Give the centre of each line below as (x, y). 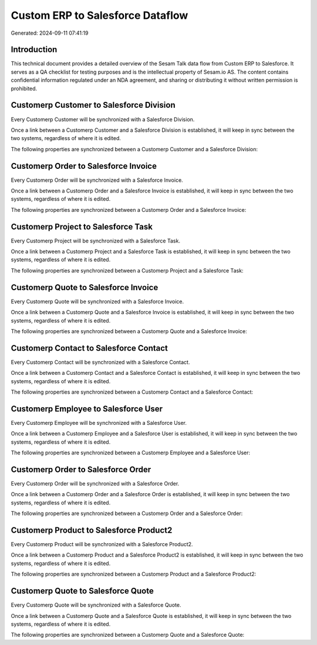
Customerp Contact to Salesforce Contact (90, 348)
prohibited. (24, 88)
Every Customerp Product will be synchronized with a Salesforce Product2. (102, 544)
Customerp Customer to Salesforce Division (93, 105)
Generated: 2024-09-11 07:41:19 (50, 33)
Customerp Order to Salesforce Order (81, 469)
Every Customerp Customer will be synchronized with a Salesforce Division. (103, 119)
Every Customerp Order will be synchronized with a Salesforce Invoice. (97, 180)
